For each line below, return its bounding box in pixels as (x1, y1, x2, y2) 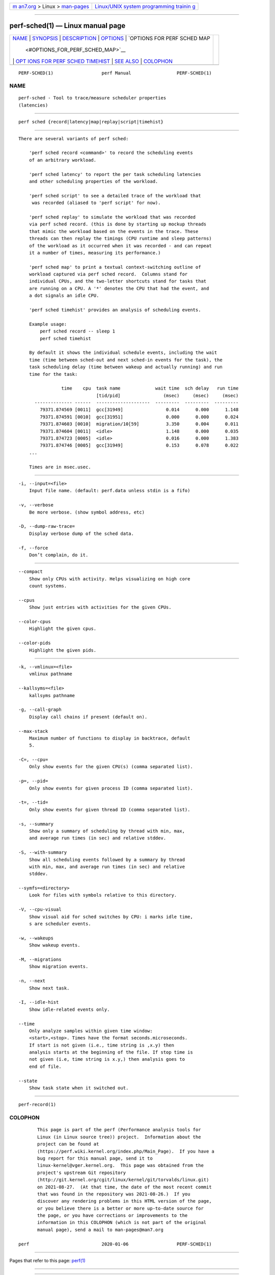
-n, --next (18, 978, 46, 984)
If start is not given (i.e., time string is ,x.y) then (29, 1042, 174, 1048)
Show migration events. (29, 964, 89, 970)
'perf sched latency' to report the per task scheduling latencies (29, 171, 201, 177)
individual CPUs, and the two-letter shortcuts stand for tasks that (29, 278, 207, 284)
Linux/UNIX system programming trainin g (95, 3, 196, 10)
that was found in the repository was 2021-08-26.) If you (37, 1191, 190, 1197)
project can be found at (37, 1141, 99, 1147)
